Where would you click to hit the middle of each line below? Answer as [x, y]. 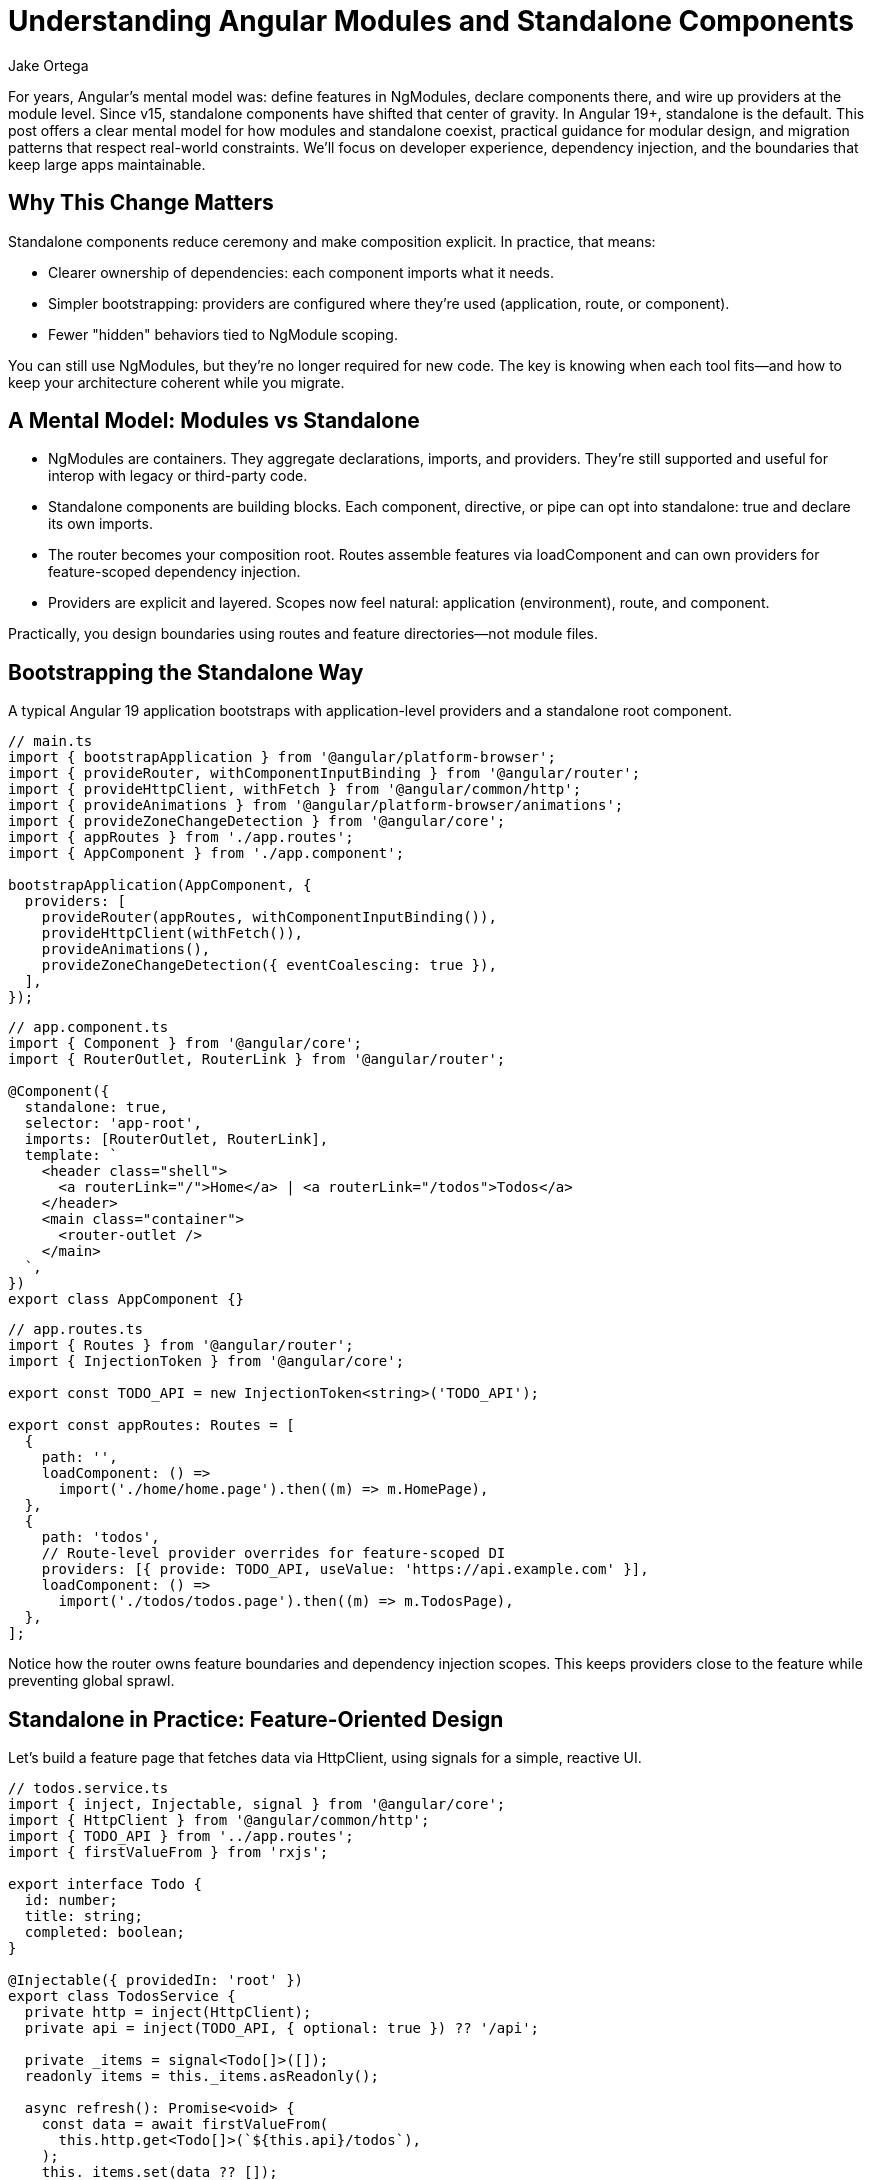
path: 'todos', [100, 1537]
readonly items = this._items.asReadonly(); [201, 2076]
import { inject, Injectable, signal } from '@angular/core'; [257, 1804]
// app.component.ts [88, 1027]
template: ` [71, 1155]
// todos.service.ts [88, 1788]
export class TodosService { [122, 1996]
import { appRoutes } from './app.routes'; [181, 837]
